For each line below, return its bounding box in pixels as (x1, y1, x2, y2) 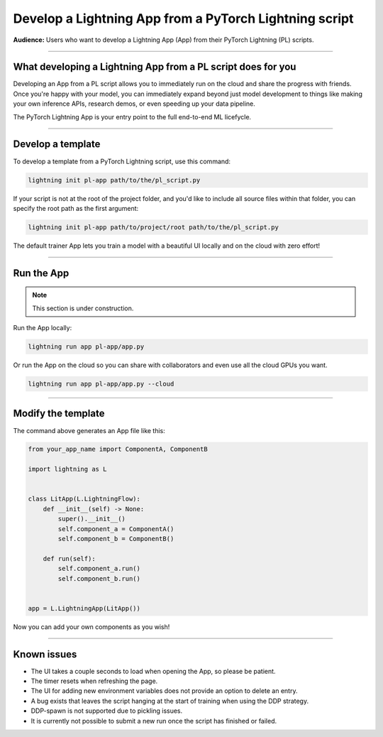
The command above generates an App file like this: (13, 426, 166, 435)
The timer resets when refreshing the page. (30, 677, 158, 685)
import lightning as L (28, 465, 107, 474)
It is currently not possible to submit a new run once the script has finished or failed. (30, 716, 277, 725)
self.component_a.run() (57, 564, 141, 573)
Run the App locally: (13, 324, 72, 332)
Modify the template (13, 408, 105, 420)
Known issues (13, 648, 77, 660)
